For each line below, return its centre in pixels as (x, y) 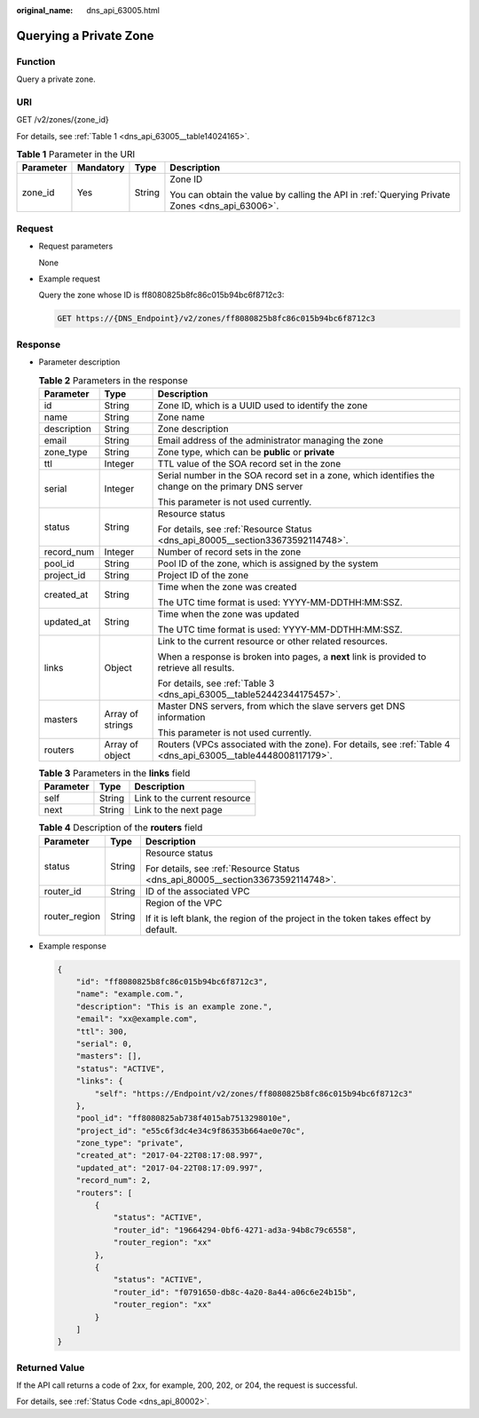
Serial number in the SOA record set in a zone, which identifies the (296, 475)
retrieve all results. (196, 667)
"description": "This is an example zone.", (174, 1006)
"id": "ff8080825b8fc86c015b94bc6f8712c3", (172, 981)
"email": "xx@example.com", (137, 1019)
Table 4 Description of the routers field (121, 828)
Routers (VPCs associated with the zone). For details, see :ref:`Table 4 (304, 744)
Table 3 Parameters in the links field (114, 774)
